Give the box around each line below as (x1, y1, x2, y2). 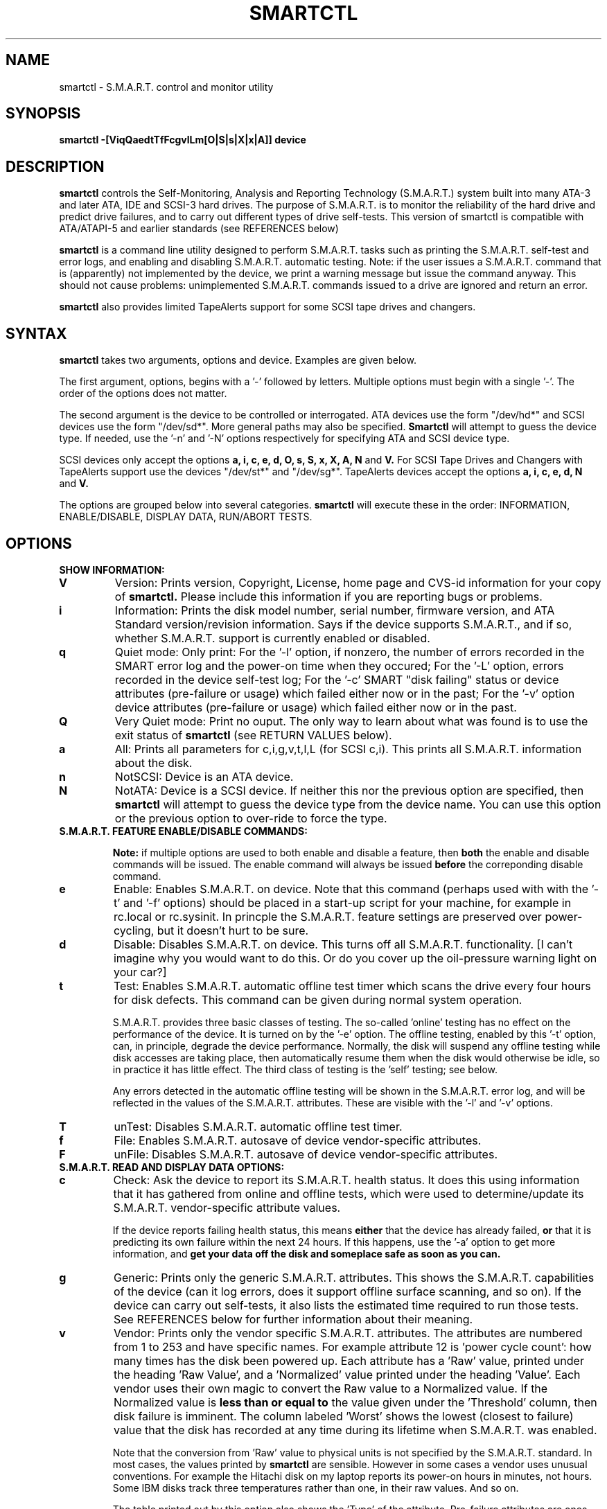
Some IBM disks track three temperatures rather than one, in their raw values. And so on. (112, 1481, 519, 1494)
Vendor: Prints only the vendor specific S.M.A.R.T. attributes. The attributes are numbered (114, 1325, 583, 1340)
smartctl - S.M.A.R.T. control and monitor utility (59, 80, 274, 93)
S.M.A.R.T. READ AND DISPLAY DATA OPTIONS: (59, 1161, 285, 1173)
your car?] (113, 964, 167, 979)
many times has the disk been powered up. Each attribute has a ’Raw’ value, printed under (114, 1353, 584, 1368)
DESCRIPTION (6, 157, 105, 175)
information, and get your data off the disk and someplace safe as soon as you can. (112, 1247, 501, 1260)
